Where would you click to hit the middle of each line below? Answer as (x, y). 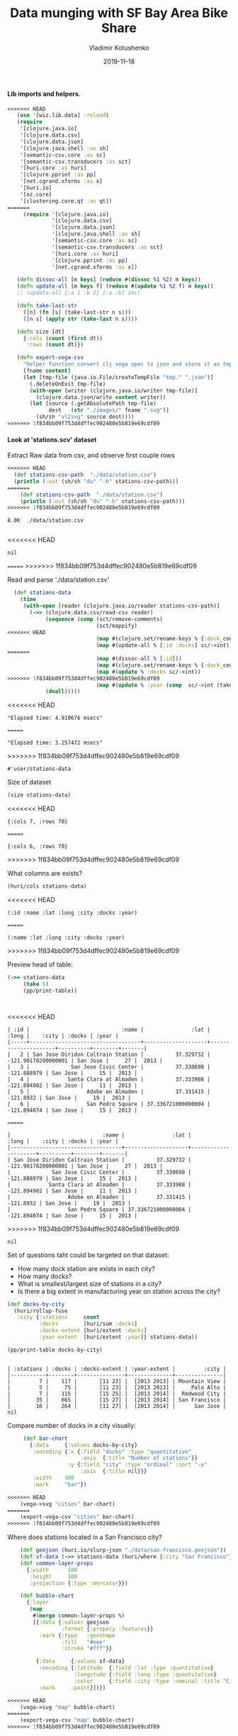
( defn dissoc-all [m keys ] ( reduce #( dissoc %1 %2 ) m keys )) (109, 280)
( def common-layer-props (57, 1563)
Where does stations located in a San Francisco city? (85, 1537)
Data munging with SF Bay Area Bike (119, 13)
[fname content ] (47, 371)
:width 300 (53, 1478)
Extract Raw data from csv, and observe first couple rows (91, 456)
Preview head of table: (40, 964)
